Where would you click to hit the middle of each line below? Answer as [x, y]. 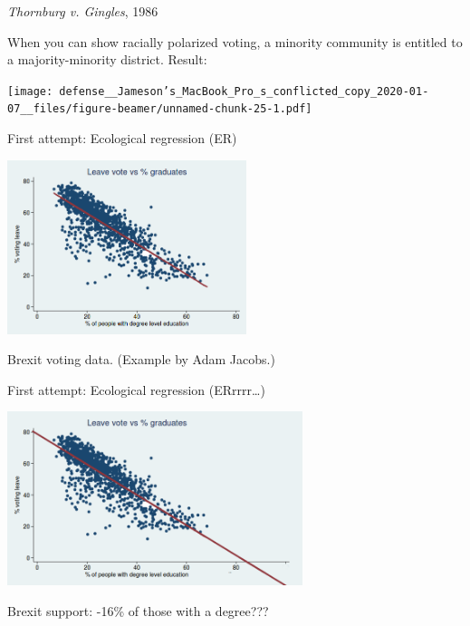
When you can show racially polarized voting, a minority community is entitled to [235, 41]
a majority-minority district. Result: [107, 59]
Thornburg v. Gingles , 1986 [83, 11]
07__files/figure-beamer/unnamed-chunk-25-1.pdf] [160, 109]
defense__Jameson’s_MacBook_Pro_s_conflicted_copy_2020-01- [244, 91]
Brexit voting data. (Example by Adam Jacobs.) [141, 359]
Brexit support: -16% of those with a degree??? [138, 611]
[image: [30, 91]
